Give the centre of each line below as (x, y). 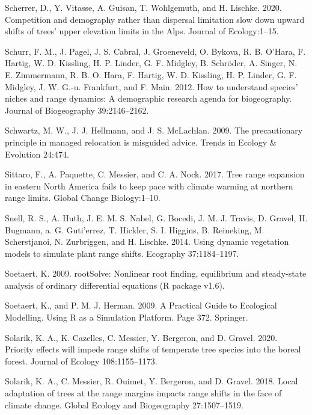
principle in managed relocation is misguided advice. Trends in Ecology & (141, 142)
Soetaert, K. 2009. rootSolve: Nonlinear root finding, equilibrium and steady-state (156, 273)
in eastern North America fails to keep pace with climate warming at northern (149, 186)
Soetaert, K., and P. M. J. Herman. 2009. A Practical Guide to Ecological (141, 305)
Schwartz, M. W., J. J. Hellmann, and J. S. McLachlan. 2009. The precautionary (154, 130)
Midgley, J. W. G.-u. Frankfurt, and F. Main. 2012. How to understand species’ (151, 86)
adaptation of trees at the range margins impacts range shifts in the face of (143, 393)
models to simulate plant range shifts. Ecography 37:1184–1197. (122, 253)
